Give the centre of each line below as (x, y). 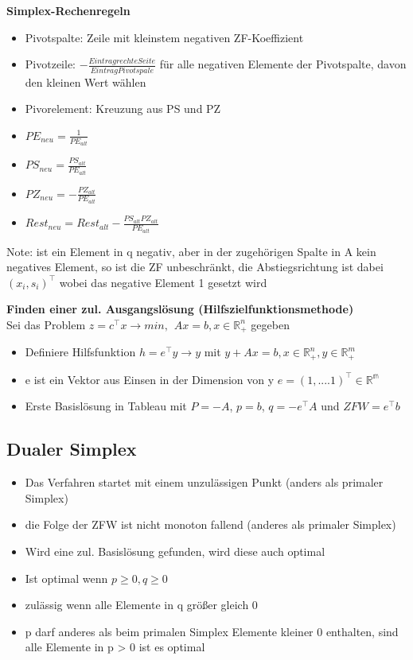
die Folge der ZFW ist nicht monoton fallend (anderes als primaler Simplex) (210, 524)
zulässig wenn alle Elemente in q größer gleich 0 (141, 605)
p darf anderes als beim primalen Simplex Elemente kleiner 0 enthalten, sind (212, 631)
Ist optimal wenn (66, 578)
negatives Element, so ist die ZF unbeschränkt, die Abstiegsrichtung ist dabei (195, 267)
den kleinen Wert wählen (86, 82)
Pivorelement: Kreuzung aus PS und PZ (123, 109)
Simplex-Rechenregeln (68, 10)
